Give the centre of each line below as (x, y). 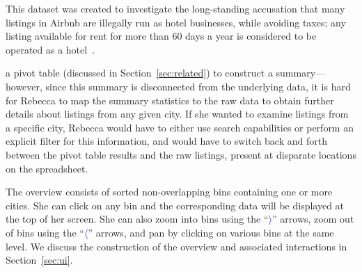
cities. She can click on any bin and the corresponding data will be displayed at (175, 205)
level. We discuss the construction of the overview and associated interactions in (176, 246)
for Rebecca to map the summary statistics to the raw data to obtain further (170, 100)
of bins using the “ (45, 232)
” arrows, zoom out (313, 219)
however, (24, 86)
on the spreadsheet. (47, 168)
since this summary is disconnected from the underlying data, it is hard (198, 86)
